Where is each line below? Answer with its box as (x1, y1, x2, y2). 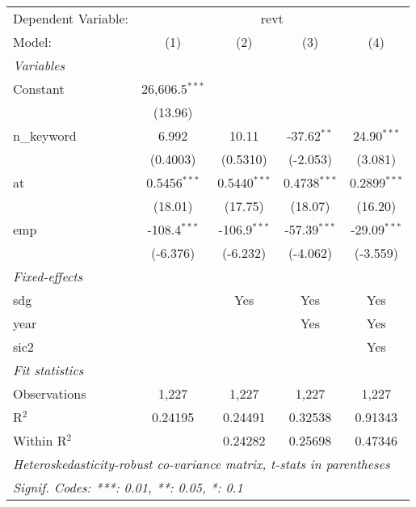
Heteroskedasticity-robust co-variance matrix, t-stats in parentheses (13, 454, 390, 473)
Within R (13, 431, 67, 450)
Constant (13, 79, 65, 98)
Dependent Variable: (13, 9, 128, 27)
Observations (13, 384, 86, 403)
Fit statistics (13, 361, 84, 379)
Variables (13, 56, 65, 74)
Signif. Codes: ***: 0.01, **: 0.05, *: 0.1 (13, 478, 243, 496)
